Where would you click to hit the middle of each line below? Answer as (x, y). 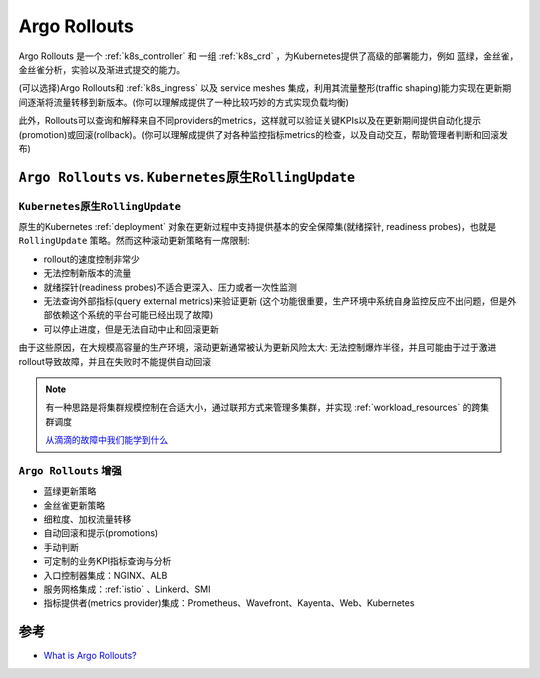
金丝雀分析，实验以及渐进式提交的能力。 (101, 69)
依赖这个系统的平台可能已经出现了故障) (132, 315)
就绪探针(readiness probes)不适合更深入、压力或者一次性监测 (170, 287)
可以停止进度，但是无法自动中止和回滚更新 (131, 329)
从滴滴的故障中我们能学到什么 (107, 440)
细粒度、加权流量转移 (87, 519)
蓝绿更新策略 (70, 491)
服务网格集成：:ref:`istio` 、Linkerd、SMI (127, 589)
